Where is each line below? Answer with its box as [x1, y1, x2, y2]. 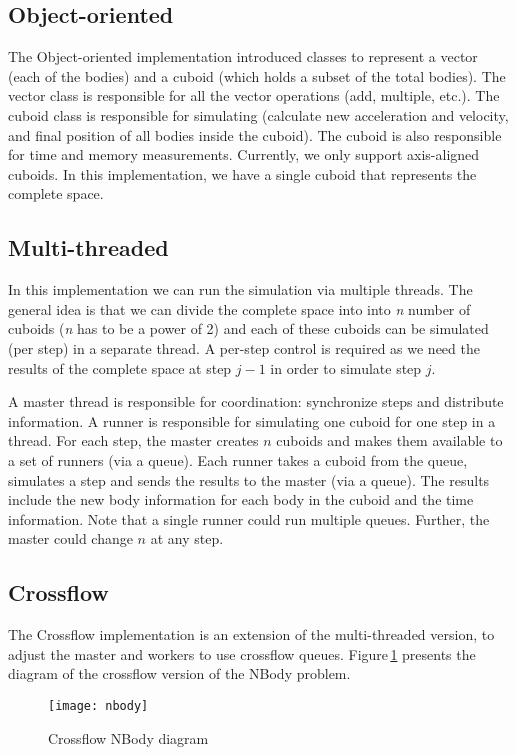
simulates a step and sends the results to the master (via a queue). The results [8, 469, 490, 490]
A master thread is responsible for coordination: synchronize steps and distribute [8, 391, 504, 412]
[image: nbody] [48, 698, 149, 713]
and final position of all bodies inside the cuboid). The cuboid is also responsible [8, 124, 502, 145]
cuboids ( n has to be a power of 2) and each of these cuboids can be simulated [8, 318, 489, 339]
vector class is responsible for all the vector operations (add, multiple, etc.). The [8, 85, 500, 106]
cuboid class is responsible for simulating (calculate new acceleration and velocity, [8, 104, 509, 125]
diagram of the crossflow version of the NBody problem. [8, 663, 351, 684]
